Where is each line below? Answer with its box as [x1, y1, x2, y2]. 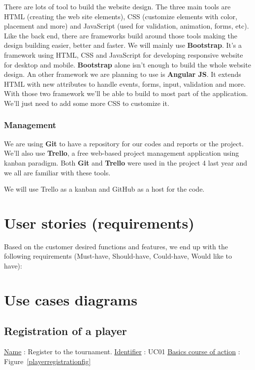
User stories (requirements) [4, 212, 194, 233]
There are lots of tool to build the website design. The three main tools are [4, 1, 231, 11]
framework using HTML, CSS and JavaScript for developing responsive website [4, 49, 243, 60]
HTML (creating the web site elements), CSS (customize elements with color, [4, 11, 237, 21]
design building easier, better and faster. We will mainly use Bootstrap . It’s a [4, 40, 242, 50]
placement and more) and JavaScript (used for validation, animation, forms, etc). [4, 21, 249, 31]
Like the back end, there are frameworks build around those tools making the [4, 30, 237, 40]
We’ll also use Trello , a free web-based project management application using [4, 148, 239, 158]
